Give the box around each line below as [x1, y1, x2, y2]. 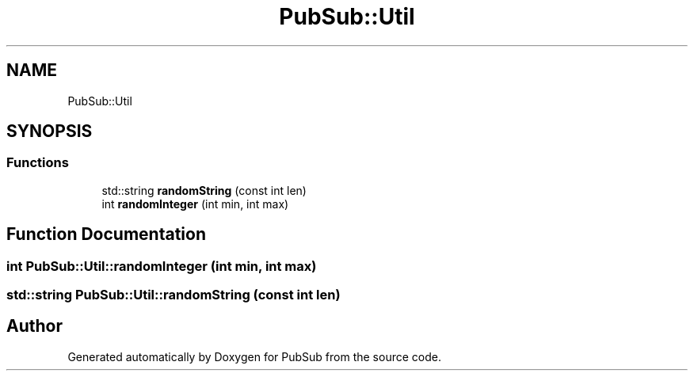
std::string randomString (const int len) [101, 183, 307, 197]
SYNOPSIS [6, 121, 93, 142]
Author [6, 316, 63, 337]
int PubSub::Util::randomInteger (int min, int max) [6, 257, 317, 274]
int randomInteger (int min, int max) [101, 196, 289, 211]
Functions [6, 154, 69, 171]
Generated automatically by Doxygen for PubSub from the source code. [67, 349, 441, 364]
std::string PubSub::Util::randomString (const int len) [6, 287, 341, 303]
